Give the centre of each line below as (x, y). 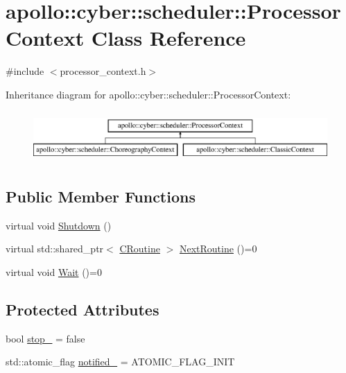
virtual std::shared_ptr (55, 249)
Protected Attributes (83, 309)
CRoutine (140, 249)
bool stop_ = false (45, 338)
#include (25, 71)
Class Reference (168, 38)
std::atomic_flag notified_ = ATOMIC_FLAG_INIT (120, 362)
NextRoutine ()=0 (218, 249)
